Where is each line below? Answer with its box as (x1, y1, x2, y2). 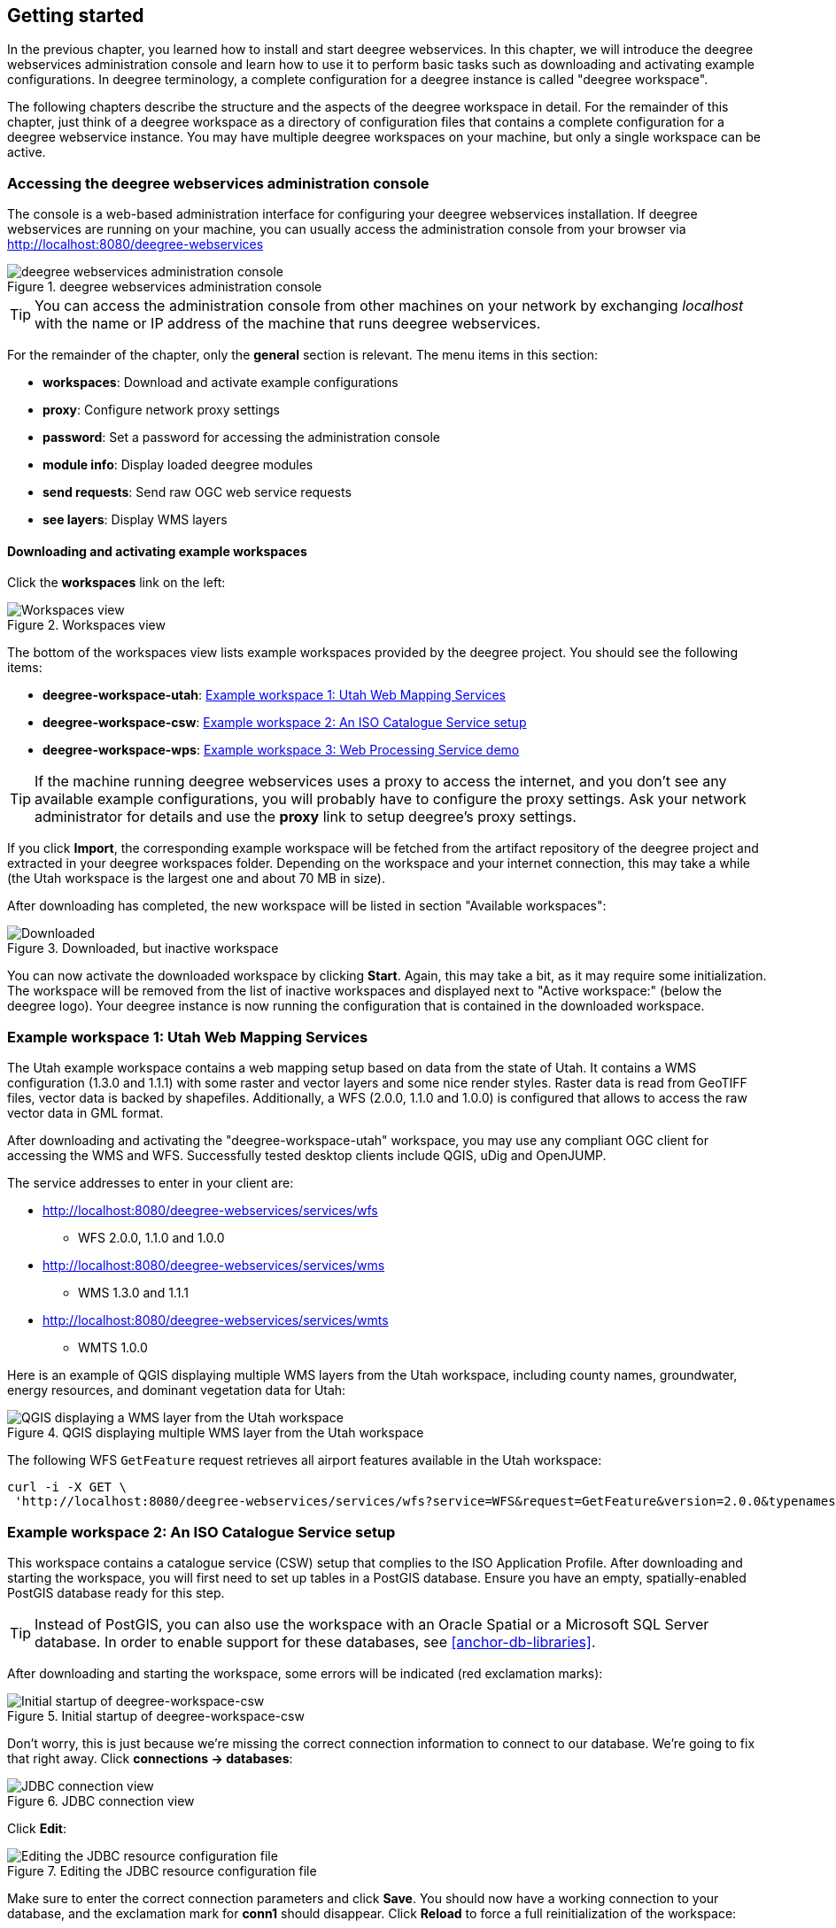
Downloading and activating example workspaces (7, 543, 307, 559)
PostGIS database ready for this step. (7, 1584, 225, 1600)
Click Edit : (7, 1820, 66, 1836)
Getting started (7, 4, 144, 27)
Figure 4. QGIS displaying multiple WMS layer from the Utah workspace (7, 1425, 424, 1441)
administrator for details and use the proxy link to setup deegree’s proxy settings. (35, 808, 577, 826)
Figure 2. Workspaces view (7, 617, 166, 633)
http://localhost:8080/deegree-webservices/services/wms (43, 1258, 385, 1274)
